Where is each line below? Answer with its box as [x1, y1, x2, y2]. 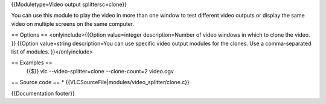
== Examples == [11, 59, 53, 66]
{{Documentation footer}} [11, 90, 75, 97]
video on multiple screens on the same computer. [11, 20, 135, 27]
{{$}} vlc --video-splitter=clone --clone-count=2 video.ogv [26, 67, 174, 75]
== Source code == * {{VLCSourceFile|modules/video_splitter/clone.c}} [11, 79, 190, 86]
